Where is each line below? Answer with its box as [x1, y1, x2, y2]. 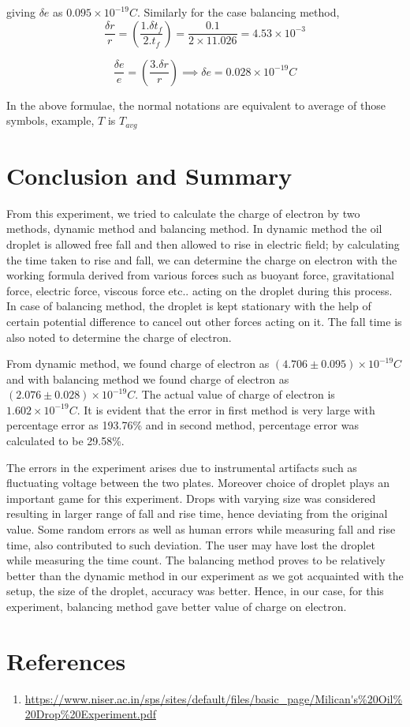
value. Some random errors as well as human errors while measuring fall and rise [6, 521, 396, 538]
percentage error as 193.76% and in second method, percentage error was [6, 417, 359, 433]
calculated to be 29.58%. [6, 433, 125, 449]
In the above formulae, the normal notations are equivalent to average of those [6, 96, 386, 113]
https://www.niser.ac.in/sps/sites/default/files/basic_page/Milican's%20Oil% [24, 690, 403, 706]
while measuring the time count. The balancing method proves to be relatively [6, 552, 386, 568]
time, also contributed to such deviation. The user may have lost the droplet [6, 536, 375, 553]
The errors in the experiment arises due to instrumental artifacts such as [6, 459, 357, 475]
